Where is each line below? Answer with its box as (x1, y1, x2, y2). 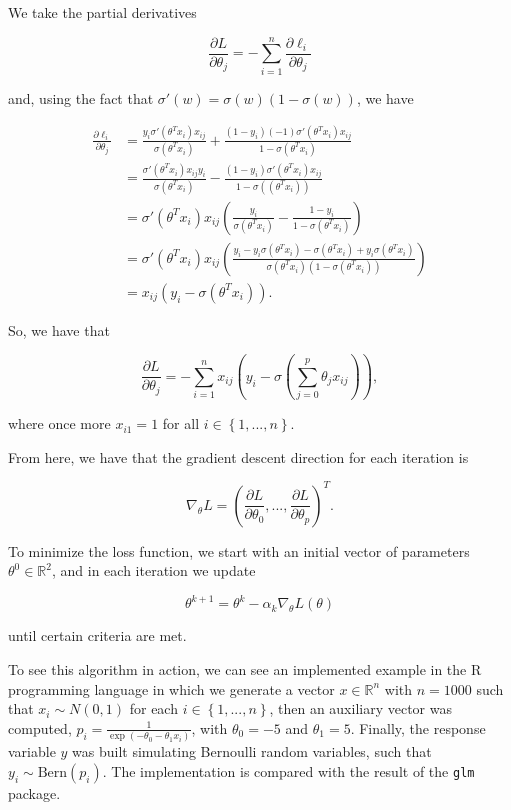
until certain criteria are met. (8, 625, 187, 646)
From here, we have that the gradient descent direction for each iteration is (8, 446, 469, 467)
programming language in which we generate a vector (8, 678, 335, 699)
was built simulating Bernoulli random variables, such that (72, 741, 432, 762)
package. (8, 782, 61, 803)
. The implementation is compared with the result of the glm (102, 760, 475, 781)
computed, (8, 717, 72, 738)
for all (162, 413, 200, 434)
